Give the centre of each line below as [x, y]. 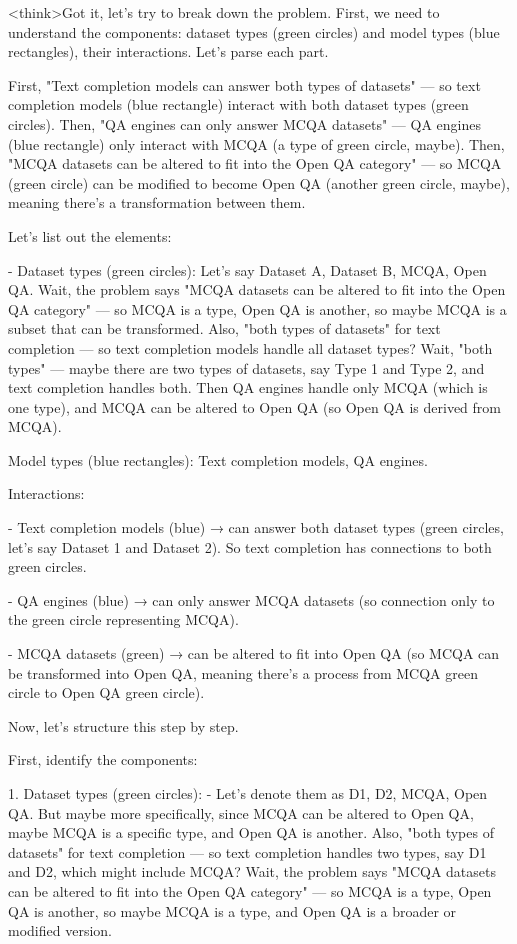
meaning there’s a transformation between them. [157, 202]
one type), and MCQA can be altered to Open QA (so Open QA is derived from [254, 406]
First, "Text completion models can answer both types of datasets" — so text [244, 84]
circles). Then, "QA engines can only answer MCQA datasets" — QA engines [244, 123]
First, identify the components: [103, 759]
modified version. [60, 930]
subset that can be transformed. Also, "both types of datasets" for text [224, 328]
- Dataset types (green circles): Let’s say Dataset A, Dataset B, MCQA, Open [247, 269]
